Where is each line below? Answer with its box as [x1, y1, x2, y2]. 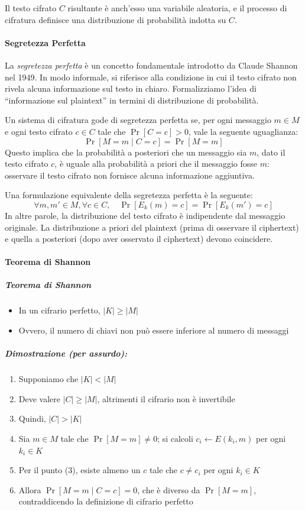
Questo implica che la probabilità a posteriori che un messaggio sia [5, 145, 247, 158]
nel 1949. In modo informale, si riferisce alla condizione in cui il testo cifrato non [5, 70, 297, 83]
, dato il [257, 145, 285, 158]
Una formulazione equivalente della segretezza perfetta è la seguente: [5, 189, 253, 201]
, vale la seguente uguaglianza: [188, 125, 298, 137]
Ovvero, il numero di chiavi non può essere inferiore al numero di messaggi [18, 324, 289, 337]
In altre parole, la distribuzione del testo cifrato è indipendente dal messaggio [5, 209, 285, 221]
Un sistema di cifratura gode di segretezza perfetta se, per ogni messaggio [5, 114, 271, 126]
